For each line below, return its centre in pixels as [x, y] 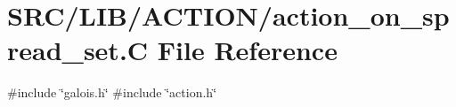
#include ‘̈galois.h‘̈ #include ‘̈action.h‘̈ [112, 92]
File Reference [247, 50]
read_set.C [78, 50]
